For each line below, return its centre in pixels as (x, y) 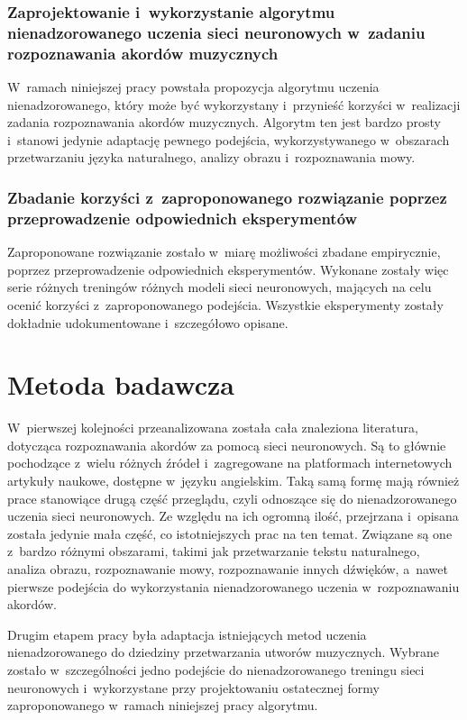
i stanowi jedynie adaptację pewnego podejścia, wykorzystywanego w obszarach (229, 139)
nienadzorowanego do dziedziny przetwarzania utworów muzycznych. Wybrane (223, 652)
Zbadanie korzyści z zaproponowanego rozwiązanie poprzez (227, 197)
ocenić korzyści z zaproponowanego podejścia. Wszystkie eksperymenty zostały (225, 304)
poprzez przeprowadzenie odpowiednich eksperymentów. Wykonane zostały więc (228, 269)
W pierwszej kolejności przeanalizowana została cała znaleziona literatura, (213, 428)
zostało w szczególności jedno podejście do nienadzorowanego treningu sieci (216, 669)
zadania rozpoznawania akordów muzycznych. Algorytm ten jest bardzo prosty (224, 122)
